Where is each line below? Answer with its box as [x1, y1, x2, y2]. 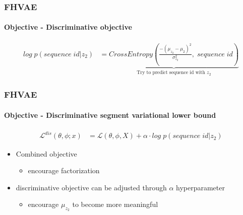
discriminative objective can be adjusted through [16, 182, 167, 192]
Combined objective [16, 148, 77, 159]
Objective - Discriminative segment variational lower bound [4, 109, 216, 120]
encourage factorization [28, 165, 100, 176]
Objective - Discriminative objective [4, 22, 132, 32]
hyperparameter [176, 182, 225, 192]
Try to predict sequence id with [137, 70, 205, 76]
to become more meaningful [72, 199, 158, 209]
